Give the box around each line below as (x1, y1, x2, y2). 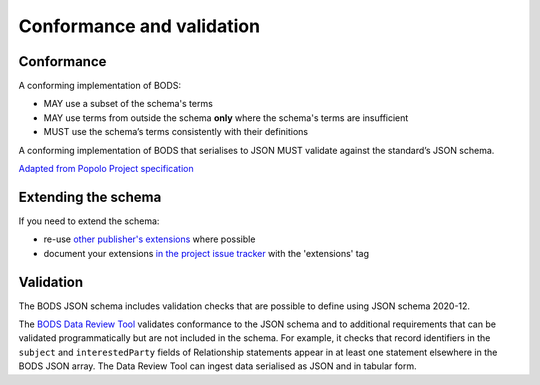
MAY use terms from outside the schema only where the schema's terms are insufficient (43, 111, 409, 124)
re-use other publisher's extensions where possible (43, 233, 256, 245)
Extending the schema (18, 188, 162, 205)
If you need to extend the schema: (18, 215, 160, 227)
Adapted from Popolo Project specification (18, 163, 194, 175)
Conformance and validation (18, 15, 260, 37)
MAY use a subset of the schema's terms (43, 98, 214, 110)
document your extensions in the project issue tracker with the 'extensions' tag (43, 247, 370, 259)
